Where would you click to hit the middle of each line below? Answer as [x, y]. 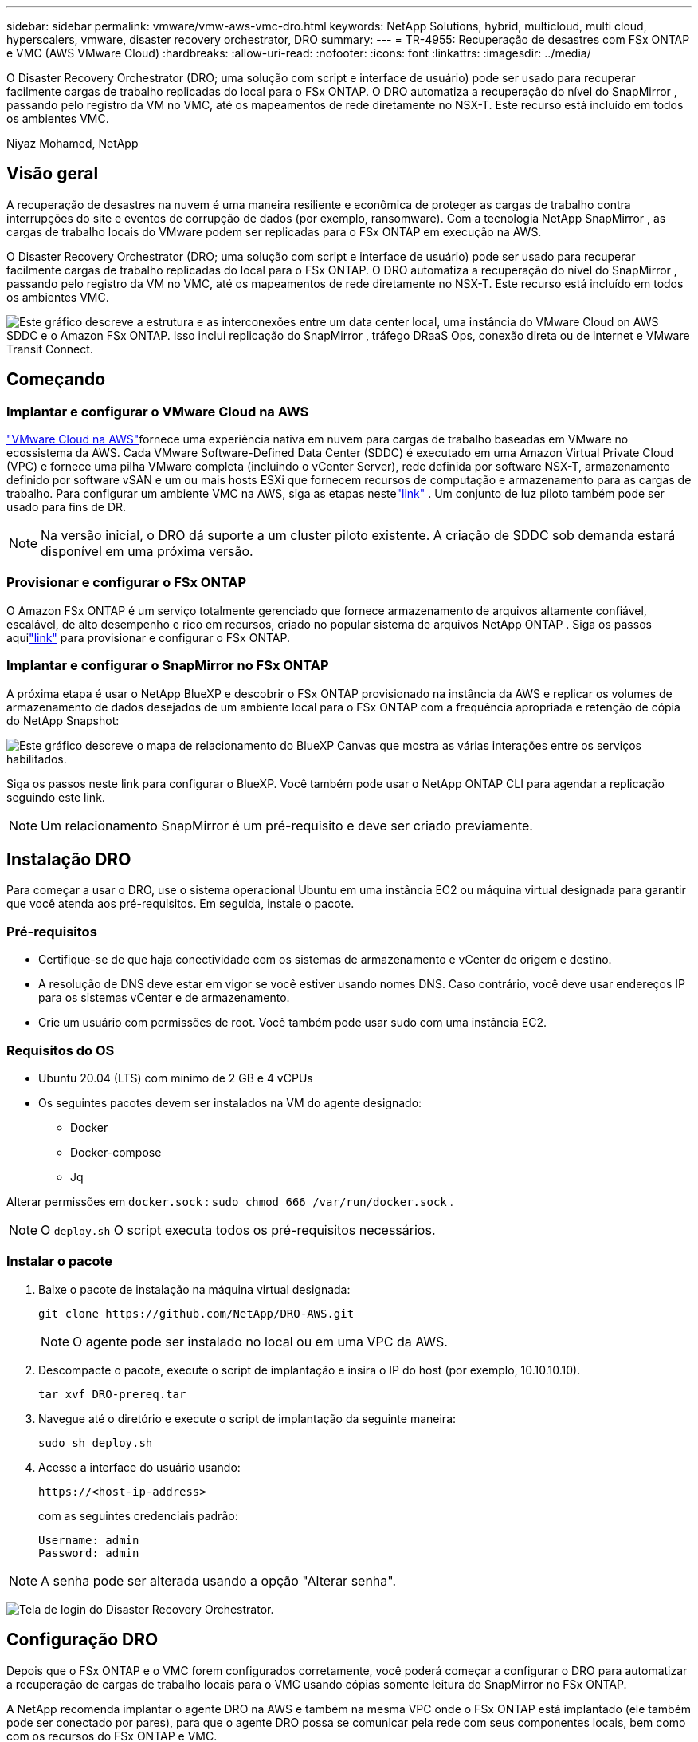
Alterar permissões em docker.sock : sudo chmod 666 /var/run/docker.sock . [230, 1201]
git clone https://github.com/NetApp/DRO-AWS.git [196, 1313]
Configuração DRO [82, 1640]
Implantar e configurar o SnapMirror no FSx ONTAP [168, 666]
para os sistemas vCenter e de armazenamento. [164, 998]
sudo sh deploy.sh [96, 1442]
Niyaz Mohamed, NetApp [73, 143]
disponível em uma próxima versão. [147, 552]
